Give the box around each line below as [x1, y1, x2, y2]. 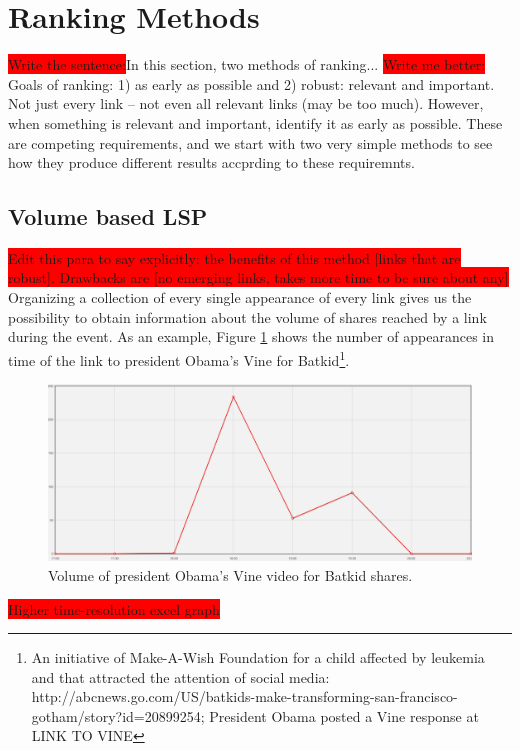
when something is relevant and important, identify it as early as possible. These [8, 112, 503, 133]
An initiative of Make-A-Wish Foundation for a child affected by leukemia [31, 647, 485, 668]
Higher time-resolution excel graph [8, 598, 220, 619]
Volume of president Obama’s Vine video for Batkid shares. [48, 564, 413, 585]
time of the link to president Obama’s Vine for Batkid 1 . [8, 346, 350, 370]
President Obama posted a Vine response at [209, 705, 479, 726]
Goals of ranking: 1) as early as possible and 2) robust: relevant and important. [8, 73, 495, 94]
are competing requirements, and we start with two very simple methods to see [8, 132, 493, 153]
